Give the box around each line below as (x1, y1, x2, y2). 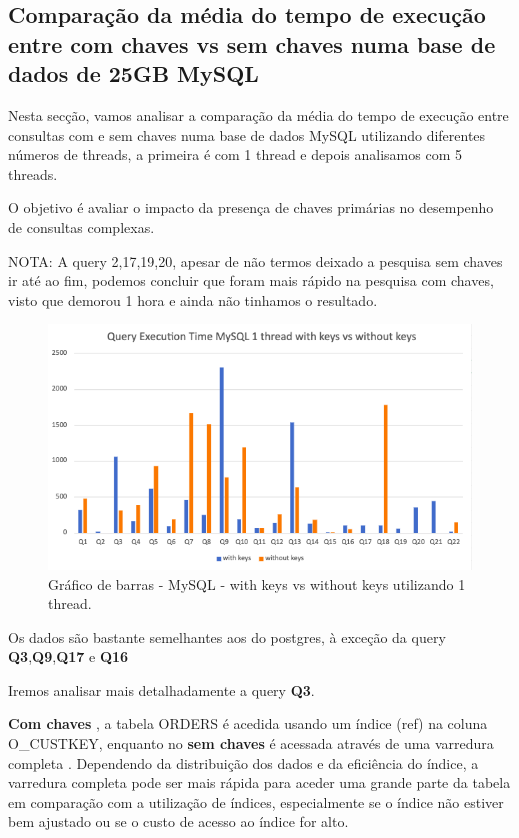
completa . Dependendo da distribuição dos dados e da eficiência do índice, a (8, 752, 479, 773)
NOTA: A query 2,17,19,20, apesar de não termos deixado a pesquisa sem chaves (8, 250, 503, 271)
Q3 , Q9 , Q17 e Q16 (8, 646, 129, 667)
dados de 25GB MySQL (8, 58, 259, 89)
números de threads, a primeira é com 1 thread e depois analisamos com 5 (8, 144, 462, 165)
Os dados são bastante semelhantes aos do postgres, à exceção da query (8, 626, 446, 647)
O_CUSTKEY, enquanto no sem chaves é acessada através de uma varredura (8, 733, 494, 754)
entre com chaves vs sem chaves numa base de (8, 28, 496, 59)
